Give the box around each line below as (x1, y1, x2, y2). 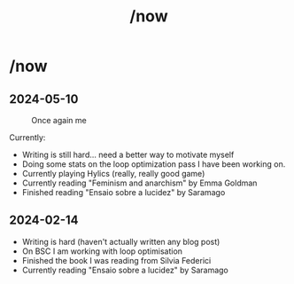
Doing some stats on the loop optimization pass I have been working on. (21, 159, 286, 170)
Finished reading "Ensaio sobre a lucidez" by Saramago (21, 187, 226, 197)
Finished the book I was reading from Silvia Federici (21, 255, 212, 265)
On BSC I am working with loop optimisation (21, 246, 183, 256)
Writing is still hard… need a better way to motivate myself (21, 149, 235, 160)
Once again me (31, 115, 87, 125)
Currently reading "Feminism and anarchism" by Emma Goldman (21, 177, 258, 188)
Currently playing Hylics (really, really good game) (21, 169, 205, 178)
